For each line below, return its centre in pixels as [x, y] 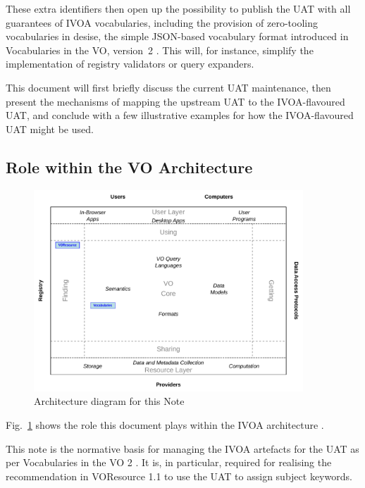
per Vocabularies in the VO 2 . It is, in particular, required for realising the [169, 462]
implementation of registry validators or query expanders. [130, 64]
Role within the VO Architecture [129, 167]
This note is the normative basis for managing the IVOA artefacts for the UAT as [182, 448]
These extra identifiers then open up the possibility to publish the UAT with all [178, 8]
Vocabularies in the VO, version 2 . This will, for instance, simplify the [160, 50]
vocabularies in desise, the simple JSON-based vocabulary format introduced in [177, 36]
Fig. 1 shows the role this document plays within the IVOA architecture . [165, 424]
